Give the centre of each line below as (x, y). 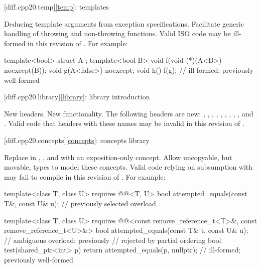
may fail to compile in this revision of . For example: (85, 176)
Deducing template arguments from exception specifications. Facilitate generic (124, 23)
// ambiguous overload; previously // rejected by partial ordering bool (113, 240)
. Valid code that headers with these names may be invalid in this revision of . (124, 123)
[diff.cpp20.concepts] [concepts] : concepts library (77, 140)
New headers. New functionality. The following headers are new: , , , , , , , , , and (129, 113)
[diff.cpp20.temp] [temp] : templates (56, 7)
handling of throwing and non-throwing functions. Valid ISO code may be (117, 33)
